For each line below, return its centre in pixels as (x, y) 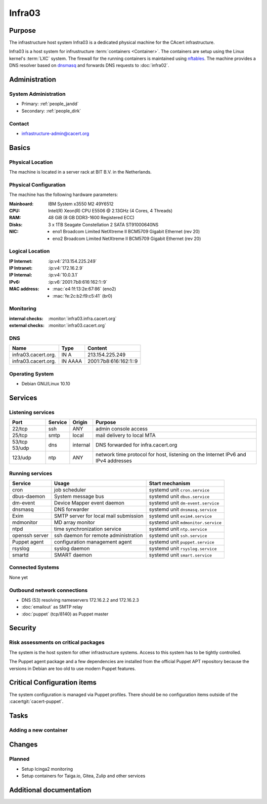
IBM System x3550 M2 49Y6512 (81, 204)
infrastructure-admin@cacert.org (55, 133)
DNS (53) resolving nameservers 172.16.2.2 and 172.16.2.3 (80, 600)
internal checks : (26, 318)
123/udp (22, 458)
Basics (20, 148)
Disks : (16, 224)
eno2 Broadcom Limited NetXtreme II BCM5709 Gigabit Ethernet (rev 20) (127, 239)
